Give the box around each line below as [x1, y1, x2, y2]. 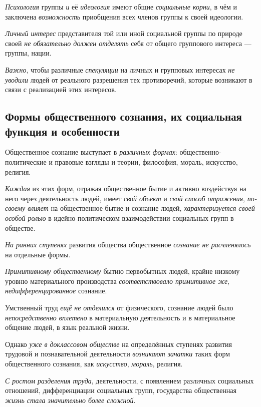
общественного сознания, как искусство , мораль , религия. [5, 358, 183, 369]
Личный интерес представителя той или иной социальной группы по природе [5, 28, 242, 39]
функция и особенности [5, 123, 120, 139]
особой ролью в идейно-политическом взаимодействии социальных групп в [5, 212, 234, 223]
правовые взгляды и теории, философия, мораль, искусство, [55, 156, 238, 167]
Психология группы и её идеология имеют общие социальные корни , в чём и [5, 2, 237, 12]
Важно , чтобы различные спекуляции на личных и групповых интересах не [5, 64, 235, 75]
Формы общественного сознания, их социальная [5, 109, 242, 124]
